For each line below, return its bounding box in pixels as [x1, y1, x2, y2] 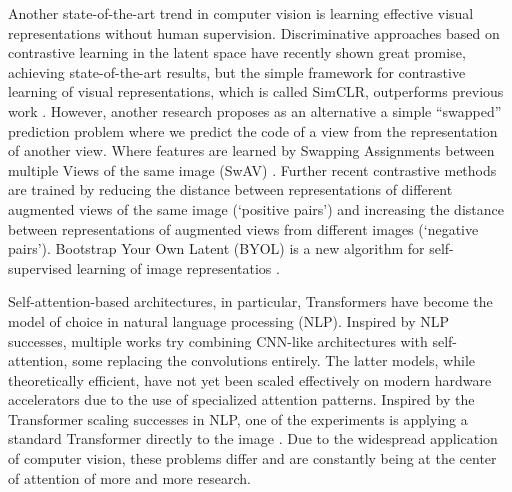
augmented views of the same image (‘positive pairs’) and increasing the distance [8, 198, 504, 219]
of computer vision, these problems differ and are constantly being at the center [8, 448, 497, 469]
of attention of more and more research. [8, 467, 251, 488]
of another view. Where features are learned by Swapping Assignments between [8, 140, 495, 161]
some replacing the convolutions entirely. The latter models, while [72, 350, 476, 371]
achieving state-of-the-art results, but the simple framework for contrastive [8, 61, 466, 82]
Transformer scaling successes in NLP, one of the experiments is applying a [8, 408, 468, 429]
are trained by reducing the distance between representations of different [8, 179, 453, 200]
